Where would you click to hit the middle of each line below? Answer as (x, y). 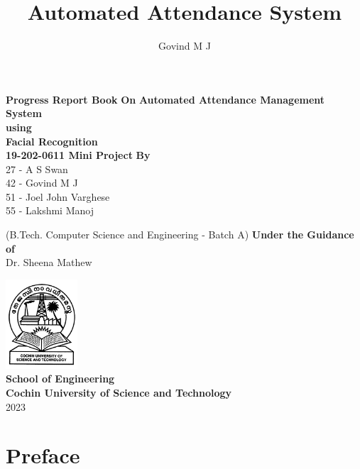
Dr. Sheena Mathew (49, 262)
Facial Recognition (52, 141)
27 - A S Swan (37, 169)
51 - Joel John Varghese (58, 196)
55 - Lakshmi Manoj (50, 210)
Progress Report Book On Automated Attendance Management (165, 99)
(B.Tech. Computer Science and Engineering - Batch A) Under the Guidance (180, 235)
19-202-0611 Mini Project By (78, 155)
